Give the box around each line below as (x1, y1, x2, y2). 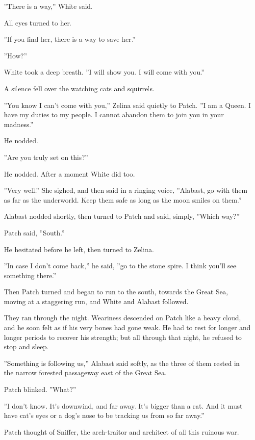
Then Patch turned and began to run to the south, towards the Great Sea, (4, 286, 228, 297)
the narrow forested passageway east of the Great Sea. (4, 367, 167, 378)
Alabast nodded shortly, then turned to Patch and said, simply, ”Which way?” (4, 211, 240, 221)
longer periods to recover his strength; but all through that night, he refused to (4, 332, 242, 342)
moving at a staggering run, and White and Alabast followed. (4, 296, 189, 306)
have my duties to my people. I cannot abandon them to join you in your (4, 109, 224, 120)
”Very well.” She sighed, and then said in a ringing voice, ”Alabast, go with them (4, 185, 248, 195)
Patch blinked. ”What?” (4, 384, 76, 394)
